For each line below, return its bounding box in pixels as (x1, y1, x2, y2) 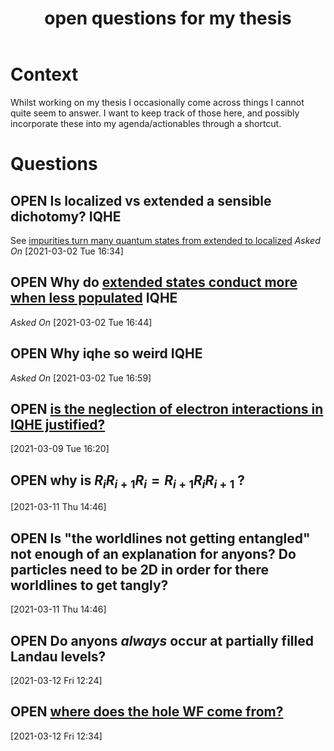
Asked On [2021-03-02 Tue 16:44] (10, 316, 153, 328)
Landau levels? (10, 648, 107, 665)
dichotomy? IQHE (10, 208, 122, 225)
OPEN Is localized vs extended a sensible (10, 192, 272, 209)
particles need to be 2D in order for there (10, 561, 270, 578)
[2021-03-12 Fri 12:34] (10, 730, 103, 742)
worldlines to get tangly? (10, 577, 169, 594)
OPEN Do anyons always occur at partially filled (10, 632, 314, 649)
